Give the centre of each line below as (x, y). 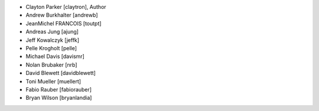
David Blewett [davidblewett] (61, 73)
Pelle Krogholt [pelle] (51, 48)
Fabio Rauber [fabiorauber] (58, 89)
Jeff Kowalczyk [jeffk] (53, 40)
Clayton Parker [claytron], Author (66, 7)
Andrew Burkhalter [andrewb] (62, 15)
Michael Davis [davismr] (55, 57)
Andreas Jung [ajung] (52, 32)
